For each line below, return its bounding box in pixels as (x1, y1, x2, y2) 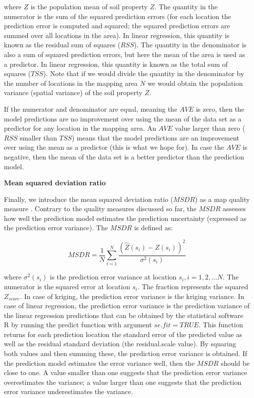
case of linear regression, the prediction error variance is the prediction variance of (4, 300, 250, 311)
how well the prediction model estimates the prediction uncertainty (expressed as (4, 213, 247, 223)
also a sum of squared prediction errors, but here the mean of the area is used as (4, 49, 245, 59)
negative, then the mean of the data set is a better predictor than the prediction (4, 151, 244, 161)
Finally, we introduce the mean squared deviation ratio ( (4, 194, 173, 204)
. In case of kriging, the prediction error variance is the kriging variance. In (20, 291, 244, 301)
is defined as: (134, 222, 173, 233)
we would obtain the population (148, 78, 243, 88)
